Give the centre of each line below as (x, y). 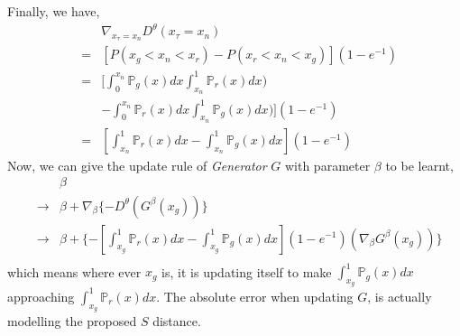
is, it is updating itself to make (247, 271)
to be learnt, (419, 165)
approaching (41, 296)
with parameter (327, 165)
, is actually (400, 296)
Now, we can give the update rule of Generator (137, 165)
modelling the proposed (72, 320)
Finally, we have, (54, 11)
